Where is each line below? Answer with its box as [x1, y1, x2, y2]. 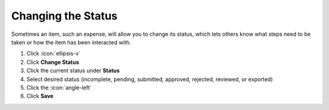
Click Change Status [26, 58, 79, 66]
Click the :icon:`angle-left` [26, 84, 92, 91]
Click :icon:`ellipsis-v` [26, 50, 81, 57]
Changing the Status [11, 9, 118, 22]
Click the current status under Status [26, 67, 120, 74]
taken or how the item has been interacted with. [11, 38, 131, 46]
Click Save [26, 92, 54, 100]
